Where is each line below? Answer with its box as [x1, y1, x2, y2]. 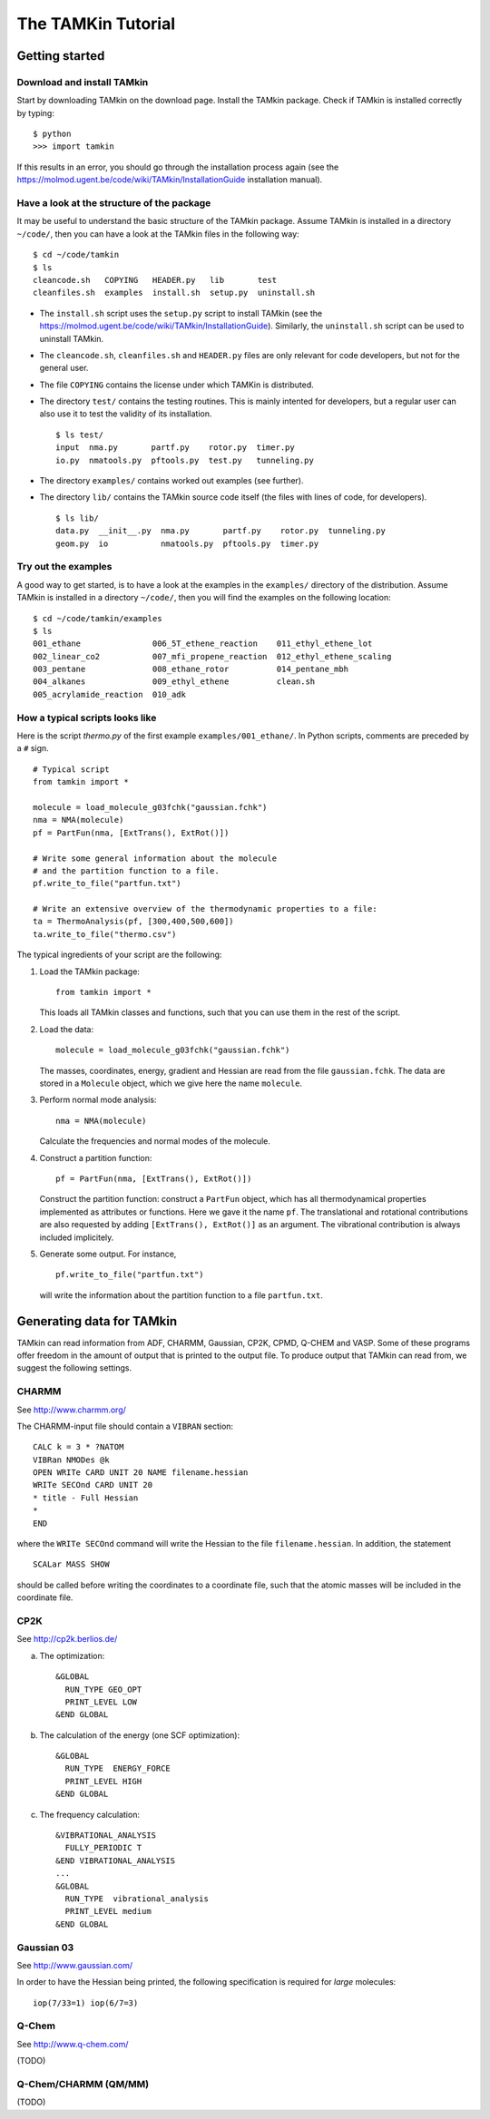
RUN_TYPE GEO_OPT [64, 1684, 142, 1694]
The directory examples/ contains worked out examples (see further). [39, 475, 304, 486]
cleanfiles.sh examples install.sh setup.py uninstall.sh [33, 288, 316, 298]
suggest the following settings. [16, 1362, 132, 1373]
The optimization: [39, 1650, 105, 1661]
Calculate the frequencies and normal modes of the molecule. [39, 1136, 271, 1147]
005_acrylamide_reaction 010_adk [33, 689, 186, 699]
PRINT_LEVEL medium [64, 1906, 152, 1917]
